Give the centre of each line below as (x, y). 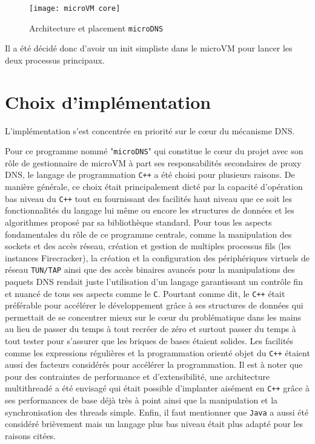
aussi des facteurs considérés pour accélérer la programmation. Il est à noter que (154, 364)
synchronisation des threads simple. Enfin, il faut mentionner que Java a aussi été (157, 412)
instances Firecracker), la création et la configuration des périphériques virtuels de (157, 257)
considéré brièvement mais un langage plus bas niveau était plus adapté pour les (154, 424)
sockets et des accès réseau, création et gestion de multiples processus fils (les (148, 246)
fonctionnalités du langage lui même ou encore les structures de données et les (150, 210)
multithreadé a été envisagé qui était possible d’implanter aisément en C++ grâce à (157, 388)
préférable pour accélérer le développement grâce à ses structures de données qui (154, 305)
